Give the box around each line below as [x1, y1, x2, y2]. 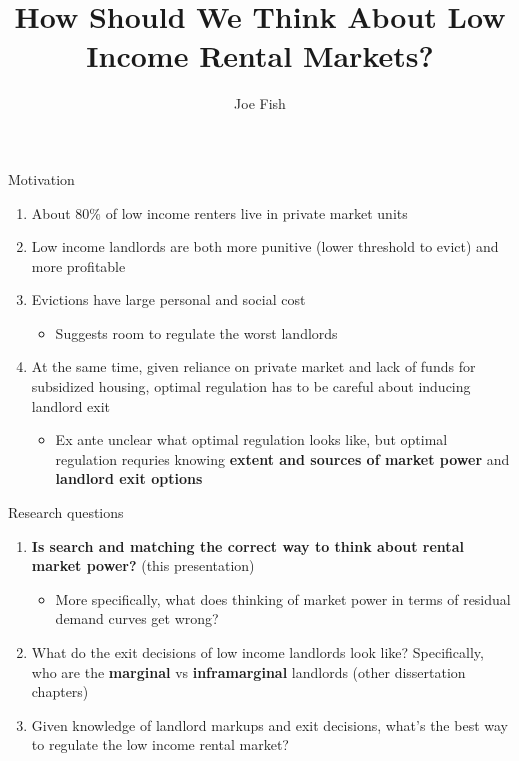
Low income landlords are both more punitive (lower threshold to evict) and [31, 236, 499, 257]
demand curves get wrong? [55, 608, 219, 629]
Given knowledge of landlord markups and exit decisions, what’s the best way [31, 714, 508, 735]
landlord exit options [55, 468, 203, 489]
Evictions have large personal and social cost [31, 289, 306, 310]
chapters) [31, 681, 89, 702]
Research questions [8, 502, 124, 523]
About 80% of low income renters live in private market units [31, 202, 408, 223]
